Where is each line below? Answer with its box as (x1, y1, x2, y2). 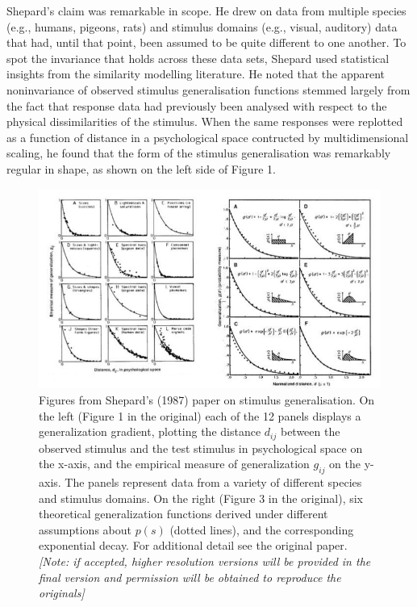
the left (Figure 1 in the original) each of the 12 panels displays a (39, 407, 361, 424)
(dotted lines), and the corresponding (169, 521, 354, 538)
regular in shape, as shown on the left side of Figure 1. (6, 160, 276, 177)
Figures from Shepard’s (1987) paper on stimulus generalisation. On (39, 391, 375, 408)
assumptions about (39, 521, 131, 538)
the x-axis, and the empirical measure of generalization (39, 455, 310, 472)
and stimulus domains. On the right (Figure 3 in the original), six (39, 489, 363, 506)
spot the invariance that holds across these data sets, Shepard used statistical (6, 49, 390, 66)
